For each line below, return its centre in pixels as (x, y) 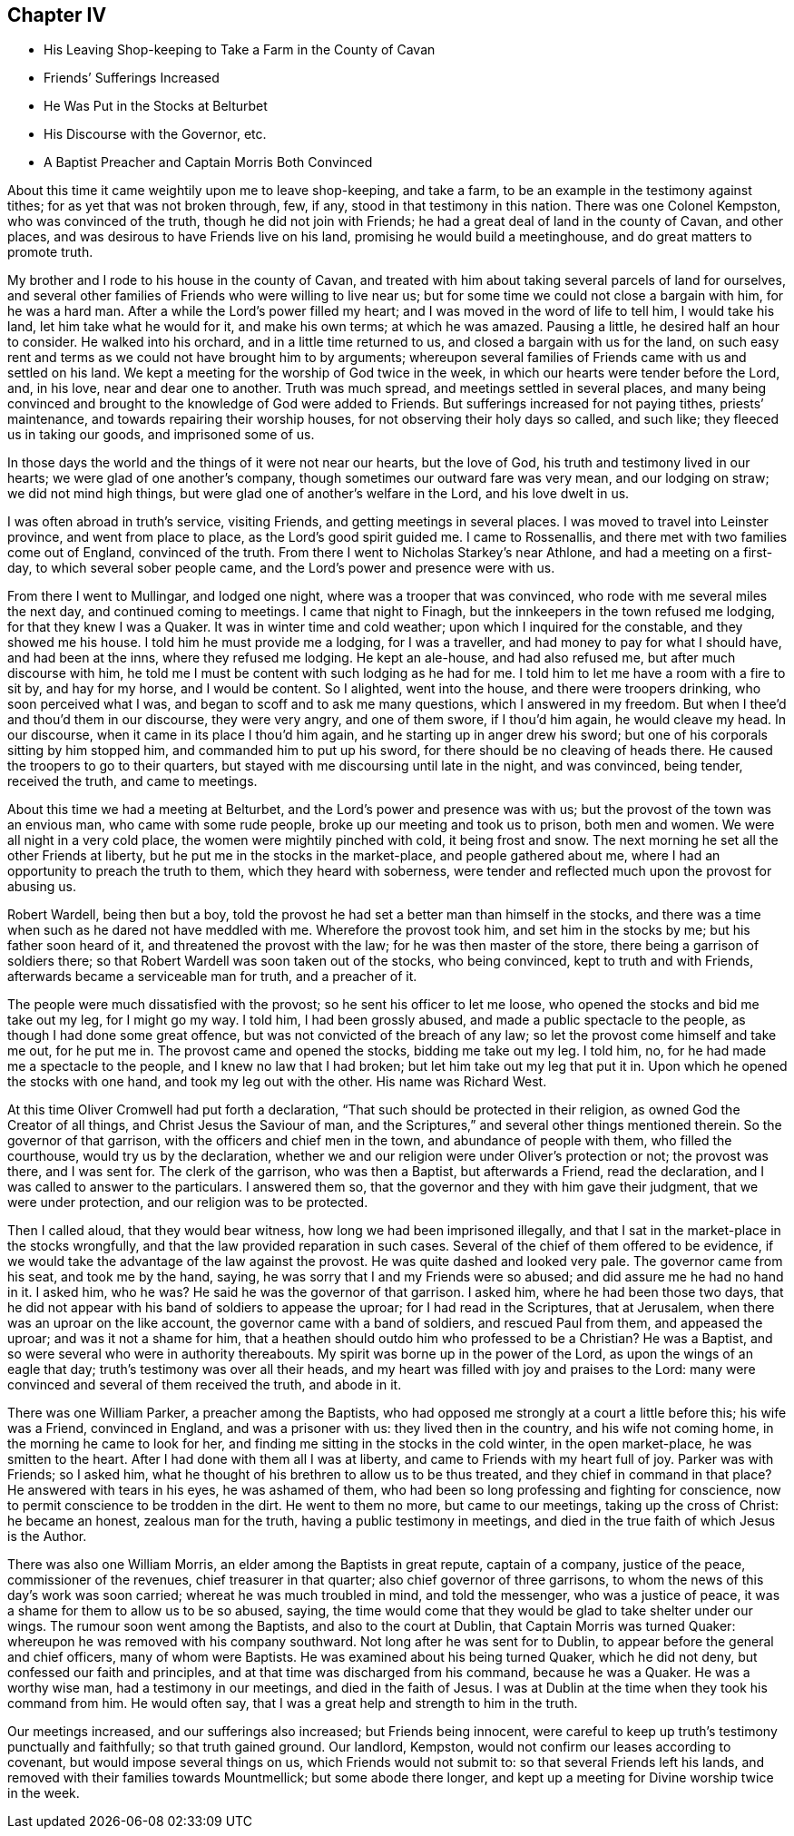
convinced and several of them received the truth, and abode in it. (205, 1385)
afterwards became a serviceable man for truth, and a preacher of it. (212, 977)
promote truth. (50, 252)
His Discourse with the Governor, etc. (155, 134)
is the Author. (47, 1537)
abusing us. (42, 887)
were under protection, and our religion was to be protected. (188, 1203)
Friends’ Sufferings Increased (132, 78)
